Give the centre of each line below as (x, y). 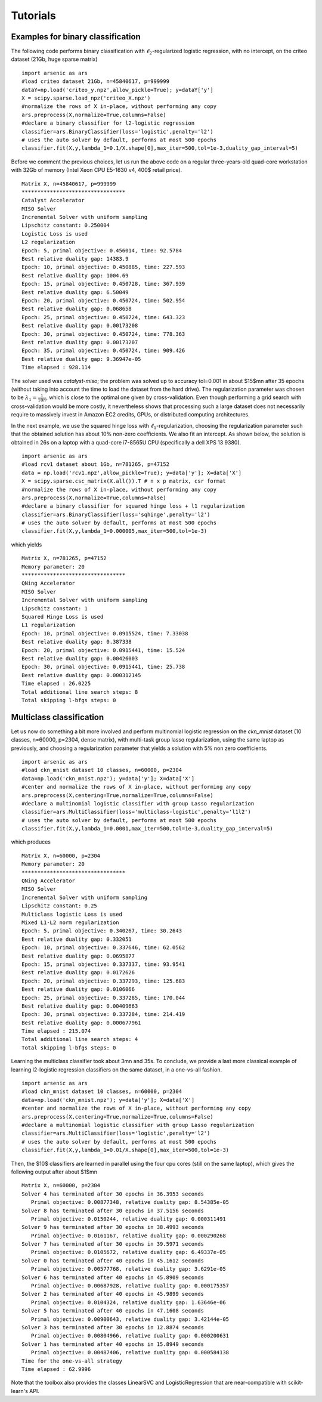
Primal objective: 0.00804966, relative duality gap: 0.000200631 (130, 1336)
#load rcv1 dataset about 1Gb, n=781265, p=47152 (96, 464)
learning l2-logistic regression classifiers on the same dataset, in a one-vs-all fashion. (117, 1069)
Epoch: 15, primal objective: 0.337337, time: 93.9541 (103, 964)
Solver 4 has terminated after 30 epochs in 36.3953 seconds (113, 1194)
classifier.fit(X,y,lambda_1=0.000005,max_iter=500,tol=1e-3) (114, 531)
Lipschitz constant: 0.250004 (66, 226)
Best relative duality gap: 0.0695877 (78, 956)
